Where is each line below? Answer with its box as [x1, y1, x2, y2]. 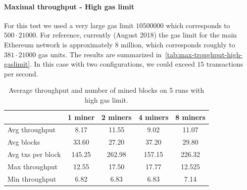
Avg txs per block [7, 149, 61, 159]
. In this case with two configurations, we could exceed [30, 59, 195, 69]
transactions [206, 59, 244, 69]
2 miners [101, 112, 132, 122]
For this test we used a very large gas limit [4, 20, 134, 30]
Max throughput [7, 161, 58, 171]
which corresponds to [166, 20, 230, 30]
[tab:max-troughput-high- [165, 49, 243, 59]
